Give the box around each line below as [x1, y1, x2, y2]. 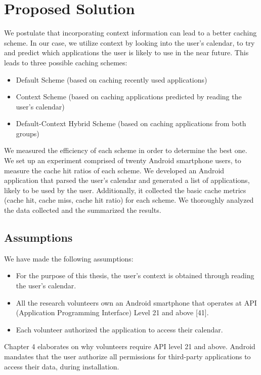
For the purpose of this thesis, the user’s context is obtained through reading [16, 270, 254, 281]
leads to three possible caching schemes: [4, 57, 127, 67]
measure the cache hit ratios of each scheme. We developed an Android [4, 165, 225, 175]
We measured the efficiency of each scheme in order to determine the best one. [4, 145, 247, 156]
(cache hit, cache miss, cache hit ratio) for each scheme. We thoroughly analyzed [4, 195, 254, 205]
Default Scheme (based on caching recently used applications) [16, 74, 207, 85]
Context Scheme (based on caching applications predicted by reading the [16, 91, 242, 102]
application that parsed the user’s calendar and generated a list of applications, [4, 175, 250, 185]
